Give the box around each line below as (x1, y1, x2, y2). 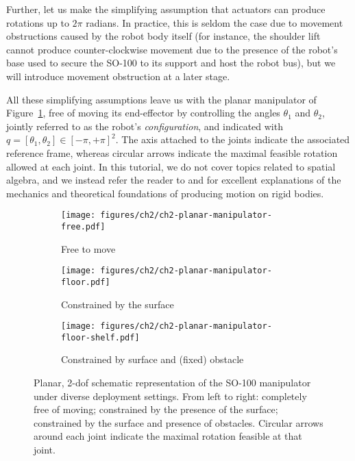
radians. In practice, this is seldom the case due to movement (86, 15, 343, 29)
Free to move (61, 241, 116, 256)
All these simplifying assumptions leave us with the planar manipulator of (6, 92, 317, 106)
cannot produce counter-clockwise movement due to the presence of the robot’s (6, 42, 338, 56)
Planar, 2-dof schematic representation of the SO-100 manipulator (34, 375, 311, 390)
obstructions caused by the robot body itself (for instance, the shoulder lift (6, 29, 321, 43)
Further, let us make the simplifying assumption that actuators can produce (6, 2, 326, 16)
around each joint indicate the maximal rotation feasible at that (34, 429, 302, 443)
